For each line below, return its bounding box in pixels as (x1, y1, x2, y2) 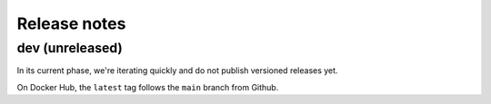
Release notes (16, 14, 126, 33)
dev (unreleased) (16, 40, 123, 56)
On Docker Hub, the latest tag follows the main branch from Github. (16, 81, 279, 92)
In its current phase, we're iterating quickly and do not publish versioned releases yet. (16, 65, 338, 76)
